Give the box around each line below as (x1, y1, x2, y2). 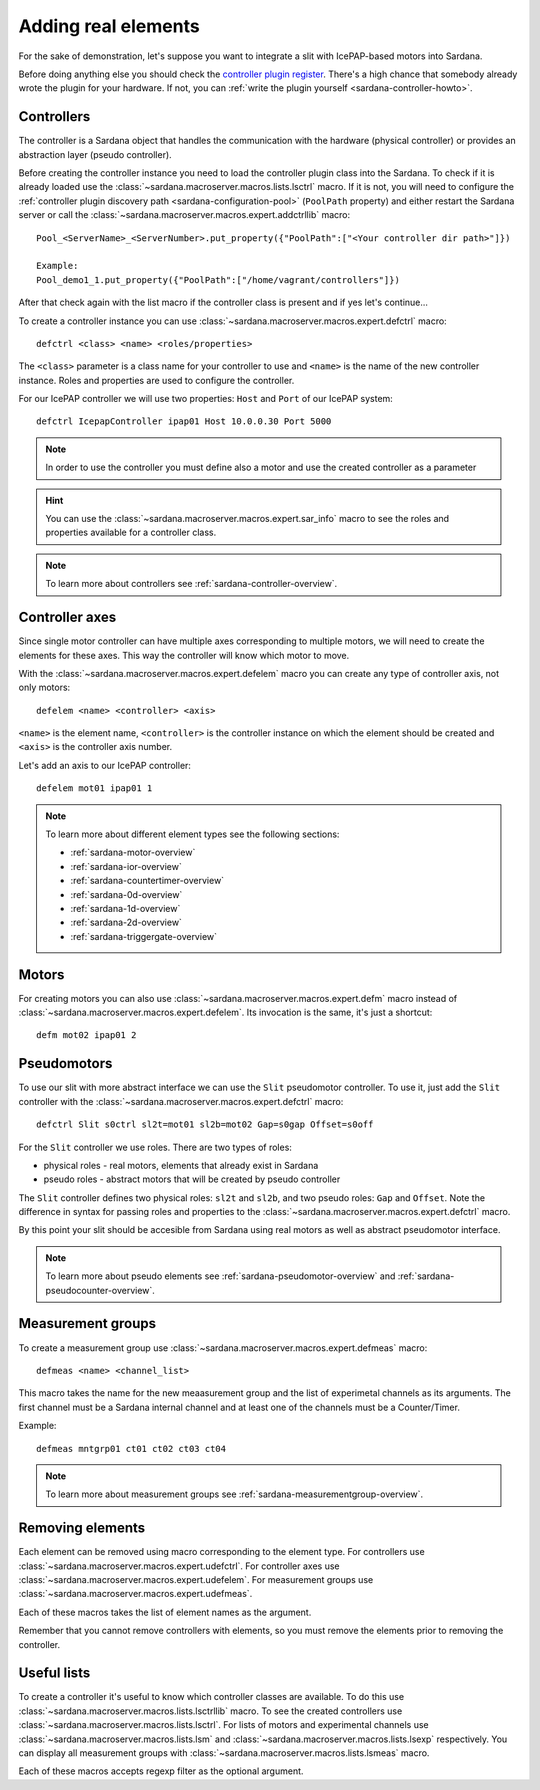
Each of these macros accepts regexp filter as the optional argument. (18, 1765, 304, 1777)
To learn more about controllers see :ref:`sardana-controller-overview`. (45, 578, 338, 590)
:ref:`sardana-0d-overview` (70, 888, 183, 900)
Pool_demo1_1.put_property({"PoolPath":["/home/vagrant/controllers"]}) (36, 274, 400, 285)
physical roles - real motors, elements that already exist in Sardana (43, 1159, 319, 1171)
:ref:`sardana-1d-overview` (70, 902, 181, 914)
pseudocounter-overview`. (45, 1284, 155, 1296)
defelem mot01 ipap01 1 (36, 783, 153, 794)
